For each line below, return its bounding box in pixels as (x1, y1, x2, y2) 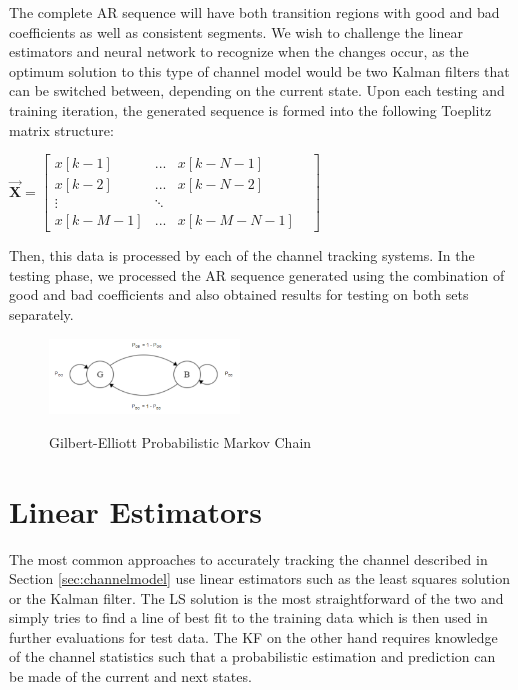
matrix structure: (9, 119, 114, 140)
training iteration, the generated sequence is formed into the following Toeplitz (9, 99, 492, 120)
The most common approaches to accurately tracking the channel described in (9, 548, 488, 569)
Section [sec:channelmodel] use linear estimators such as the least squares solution (9, 568, 510, 589)
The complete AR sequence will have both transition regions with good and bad (9, 2, 500, 22)
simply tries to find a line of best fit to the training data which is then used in (9, 607, 488, 628)
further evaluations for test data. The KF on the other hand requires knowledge (9, 626, 498, 647)
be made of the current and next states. (9, 666, 252, 687)
